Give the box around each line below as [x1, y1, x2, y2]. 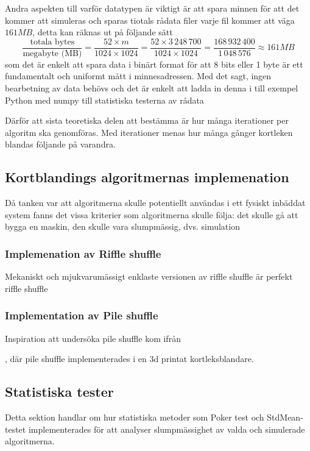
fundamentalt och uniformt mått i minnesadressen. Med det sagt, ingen [5, 69, 272, 82]
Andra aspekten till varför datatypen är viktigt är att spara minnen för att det [5, 2, 300, 14]
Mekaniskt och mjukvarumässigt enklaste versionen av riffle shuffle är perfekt [5, 270, 293, 283]
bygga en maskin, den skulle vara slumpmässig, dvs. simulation [5, 220, 240, 233]
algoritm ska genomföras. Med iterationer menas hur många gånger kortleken [5, 126, 293, 138]
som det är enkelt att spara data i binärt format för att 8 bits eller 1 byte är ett [5, 57, 303, 70]
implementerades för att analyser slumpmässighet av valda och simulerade [28, 422, 305, 435]
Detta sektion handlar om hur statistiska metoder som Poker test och [5, 411, 264, 423]
